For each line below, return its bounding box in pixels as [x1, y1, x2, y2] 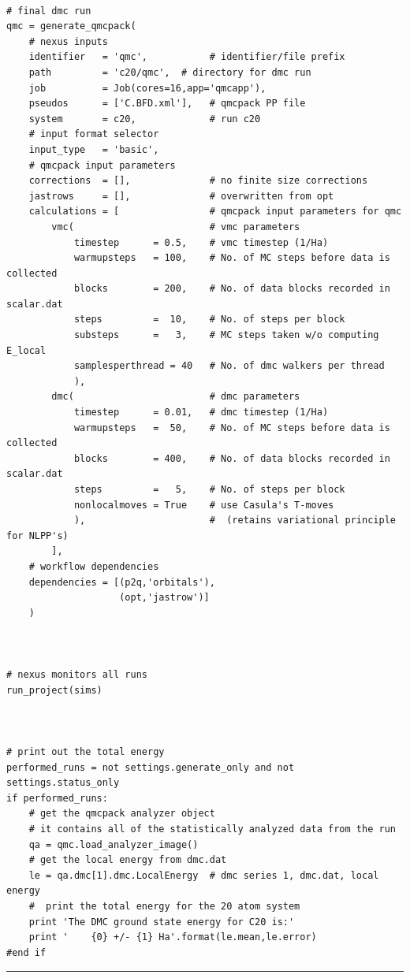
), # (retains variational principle [73, 515, 396, 526]
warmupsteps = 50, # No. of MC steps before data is [73, 422, 390, 433]
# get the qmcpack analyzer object [28, 808, 215, 820]
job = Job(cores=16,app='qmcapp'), [28, 82, 266, 94]
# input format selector [28, 128, 159, 140]
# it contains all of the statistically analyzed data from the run [28, 824, 396, 835]
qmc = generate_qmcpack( [6, 20, 136, 32]
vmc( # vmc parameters [51, 221, 300, 232]
